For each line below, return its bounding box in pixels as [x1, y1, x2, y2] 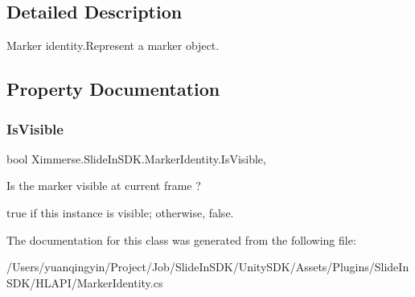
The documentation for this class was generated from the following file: [6, 231, 356, 248]
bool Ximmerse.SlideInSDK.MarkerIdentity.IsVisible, [6, 150, 266, 167]
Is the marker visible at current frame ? [6, 177, 201, 194]
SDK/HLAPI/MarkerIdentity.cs [6, 274, 163, 291]
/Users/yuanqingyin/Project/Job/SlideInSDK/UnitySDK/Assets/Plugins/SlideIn [6, 258, 409, 275]
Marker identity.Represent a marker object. [6, 37, 220, 54]
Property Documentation [6, 76, 220, 101]
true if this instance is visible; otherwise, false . [6, 204, 234, 221]
